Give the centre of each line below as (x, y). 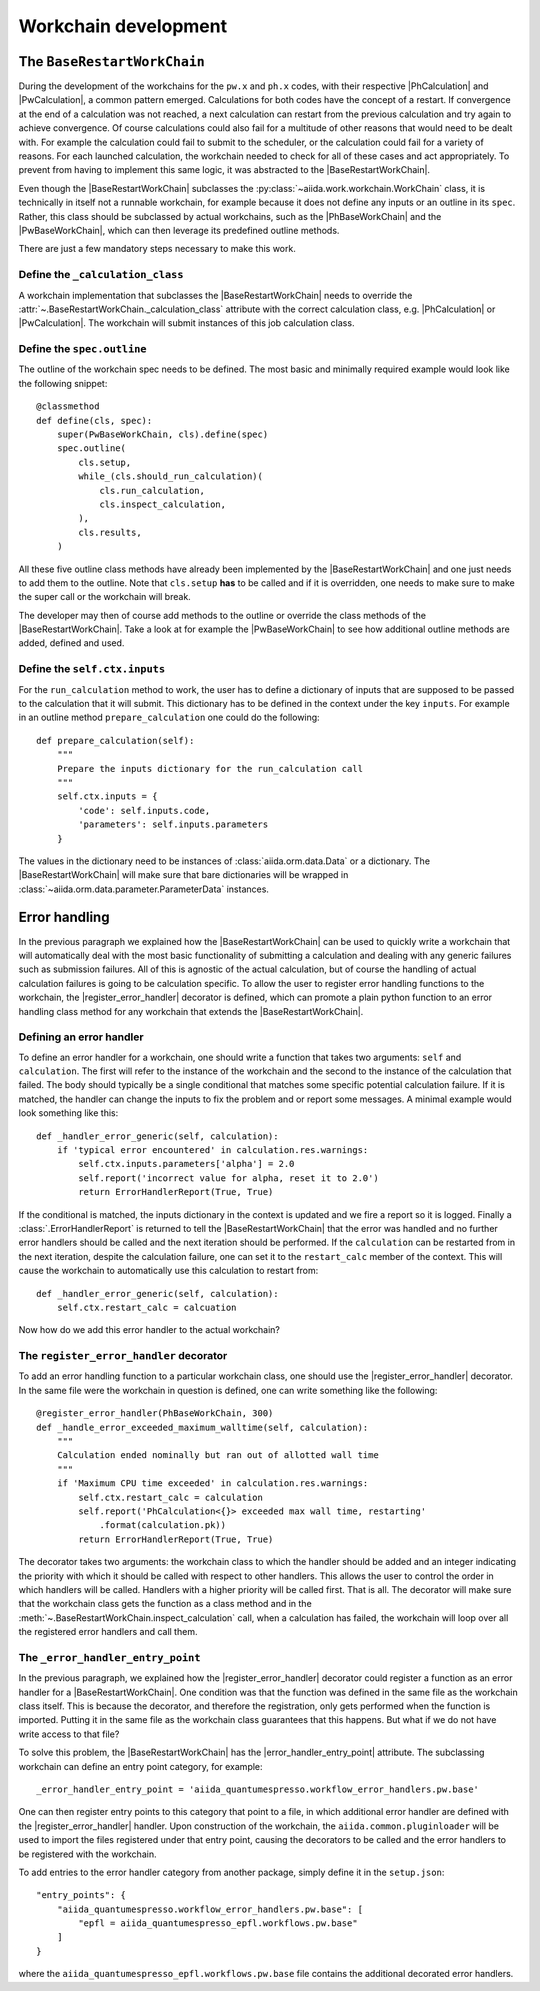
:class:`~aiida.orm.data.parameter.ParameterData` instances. (144, 889)
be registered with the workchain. (87, 1854)
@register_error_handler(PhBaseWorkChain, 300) (155, 1413)
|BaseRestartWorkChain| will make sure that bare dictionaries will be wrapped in (183, 875)
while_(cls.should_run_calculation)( (171, 476)
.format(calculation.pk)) (163, 1525)
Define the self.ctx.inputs (92, 669)
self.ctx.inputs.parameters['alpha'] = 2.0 (186, 1164)
